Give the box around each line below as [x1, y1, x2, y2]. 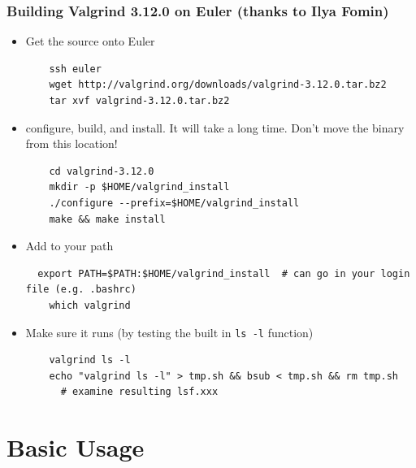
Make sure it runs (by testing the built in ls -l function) [25, 323, 314, 340]
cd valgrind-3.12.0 [49, 165, 154, 177]
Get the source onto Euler [25, 32, 155, 50]
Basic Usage [6, 431, 145, 464]
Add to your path [25, 237, 114, 254]
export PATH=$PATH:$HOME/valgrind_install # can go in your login [37, 267, 410, 279]
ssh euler [49, 63, 102, 75]
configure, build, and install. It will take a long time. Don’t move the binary [25, 119, 405, 136]
